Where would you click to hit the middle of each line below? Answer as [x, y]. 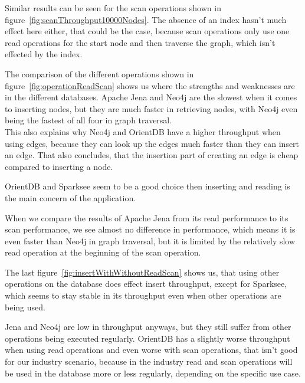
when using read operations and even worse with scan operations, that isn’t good [151, 350]
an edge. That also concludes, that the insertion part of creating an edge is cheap [152, 155]
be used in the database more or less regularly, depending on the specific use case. [153, 373]
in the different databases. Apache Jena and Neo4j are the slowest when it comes [151, 97]
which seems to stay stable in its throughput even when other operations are [143, 295]
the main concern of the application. [70, 197]
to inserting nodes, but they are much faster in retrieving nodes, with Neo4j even [151, 108]
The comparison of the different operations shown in [99, 73]
